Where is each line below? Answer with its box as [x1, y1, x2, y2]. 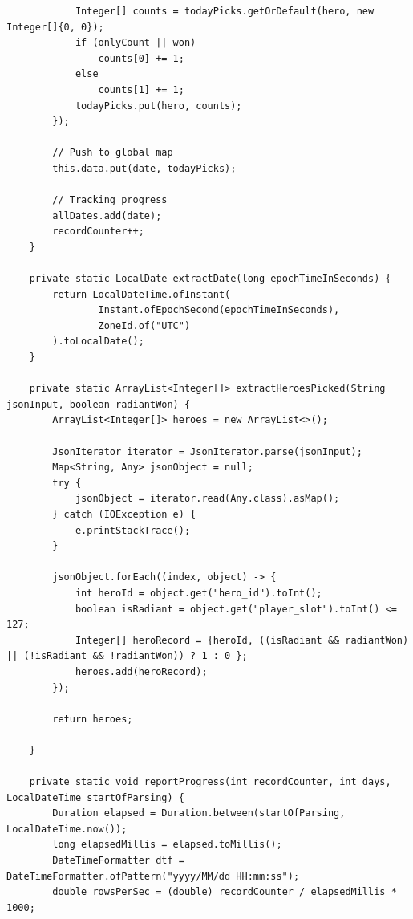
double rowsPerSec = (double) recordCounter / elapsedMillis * [52, 886, 397, 898]
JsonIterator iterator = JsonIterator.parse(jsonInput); [52, 445, 362, 457]
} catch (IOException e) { [52, 509, 196, 520]
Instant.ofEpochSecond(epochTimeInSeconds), [98, 304, 340, 316]
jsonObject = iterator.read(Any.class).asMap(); [75, 493, 340, 505]
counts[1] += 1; [98, 83, 184, 96]
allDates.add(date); [52, 209, 162, 222]
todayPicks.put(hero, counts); [75, 100, 242, 112]
